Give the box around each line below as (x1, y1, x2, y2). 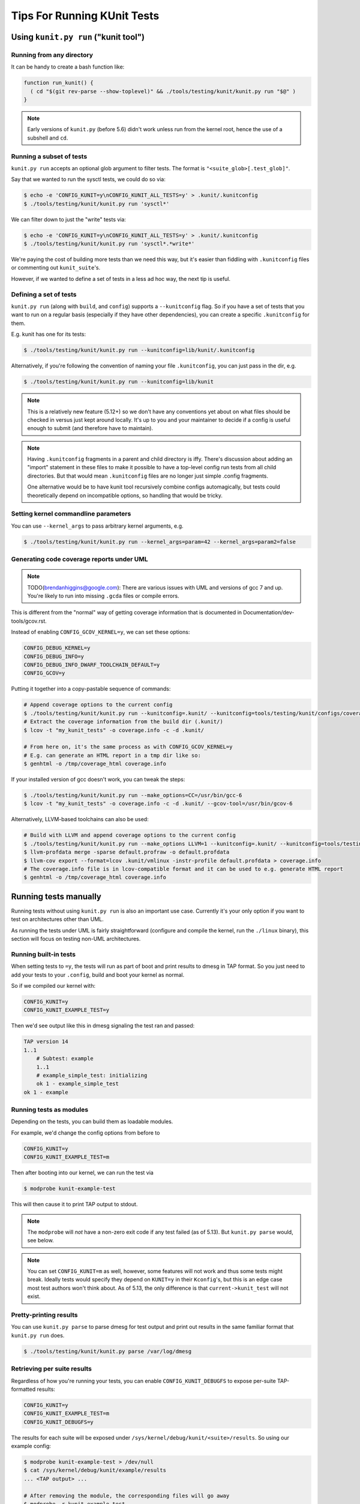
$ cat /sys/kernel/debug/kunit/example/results (23, 1467, 166, 1474)
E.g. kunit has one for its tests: (11, 331, 86, 338)
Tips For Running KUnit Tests (11, 9, 160, 22)
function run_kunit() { (23, 79, 94, 87)
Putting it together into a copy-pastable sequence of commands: (11, 685, 171, 692)
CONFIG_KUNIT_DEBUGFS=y (23, 1419, 94, 1425)
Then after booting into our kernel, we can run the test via (11, 1169, 154, 1176)
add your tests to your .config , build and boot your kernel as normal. (11, 971, 185, 978)
